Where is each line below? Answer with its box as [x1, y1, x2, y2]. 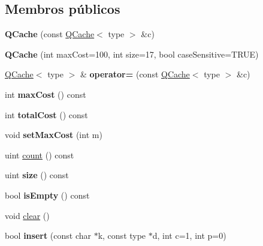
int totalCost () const [5, 108, 88, 121]
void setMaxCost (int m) [5, 128, 102, 141]
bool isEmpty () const [5, 188, 90, 201]
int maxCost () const [5, 88, 86, 100]
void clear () [5, 209, 50, 221]
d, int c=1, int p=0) [152, 229, 226, 242]
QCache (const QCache [5, 28, 95, 40]
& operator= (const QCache [80, 68, 190, 80]
